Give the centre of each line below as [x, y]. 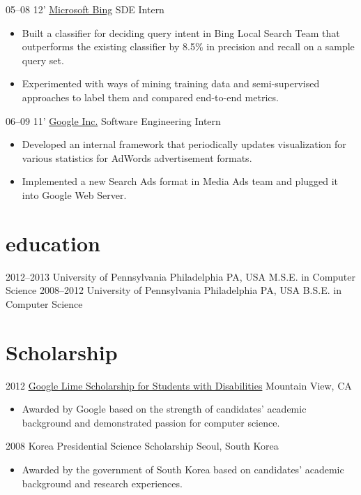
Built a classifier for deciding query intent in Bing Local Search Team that [181, 32]
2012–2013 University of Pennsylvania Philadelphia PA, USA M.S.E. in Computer [181, 276]
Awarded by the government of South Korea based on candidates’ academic [183, 469]
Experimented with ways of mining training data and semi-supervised [171, 83]
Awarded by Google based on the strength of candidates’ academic [164, 409]
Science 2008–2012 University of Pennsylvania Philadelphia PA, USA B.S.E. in [174, 290]
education [53, 243]
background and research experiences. [102, 483]
